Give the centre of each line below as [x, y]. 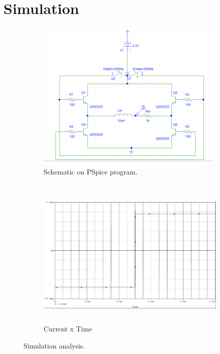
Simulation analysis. [54, 345]
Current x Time [68, 329]
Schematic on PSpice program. [91, 171]
